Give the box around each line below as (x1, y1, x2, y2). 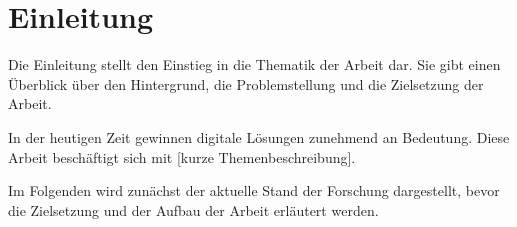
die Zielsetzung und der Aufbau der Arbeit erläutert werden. (8, 199, 379, 220)
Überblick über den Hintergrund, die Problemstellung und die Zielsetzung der (8, 73, 484, 94)
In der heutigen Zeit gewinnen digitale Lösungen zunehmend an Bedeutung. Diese (8, 126, 510, 147)
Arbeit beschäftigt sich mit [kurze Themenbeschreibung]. (8, 146, 356, 167)
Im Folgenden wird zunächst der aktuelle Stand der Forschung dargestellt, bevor (8, 180, 500, 201)
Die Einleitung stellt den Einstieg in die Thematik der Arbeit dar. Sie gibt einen (8, 54, 501, 75)
